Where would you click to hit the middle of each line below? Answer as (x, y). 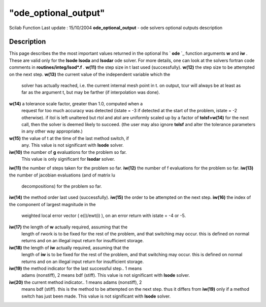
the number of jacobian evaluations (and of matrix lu (62, 175)
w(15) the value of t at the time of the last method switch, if (69, 138)
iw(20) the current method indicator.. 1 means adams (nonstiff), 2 (76, 282)
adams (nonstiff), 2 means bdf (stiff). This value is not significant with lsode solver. (106, 275)
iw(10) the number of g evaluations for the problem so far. (68, 152)
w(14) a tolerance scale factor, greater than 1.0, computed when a (76, 103)
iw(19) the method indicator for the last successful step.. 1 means (76, 268)
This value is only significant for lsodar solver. (68, 159)
